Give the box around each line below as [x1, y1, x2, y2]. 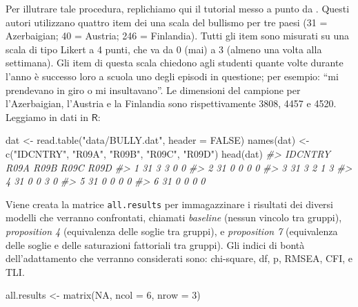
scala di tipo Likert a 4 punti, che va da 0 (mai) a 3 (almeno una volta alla [6, 41, 322, 56]
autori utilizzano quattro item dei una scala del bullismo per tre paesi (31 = [6, 15, 328, 29]
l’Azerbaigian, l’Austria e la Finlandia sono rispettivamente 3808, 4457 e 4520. [6, 96, 337, 111]
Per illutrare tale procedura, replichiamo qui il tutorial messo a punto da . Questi [6, 1, 350, 15]
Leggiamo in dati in [6, 109, 88, 124]
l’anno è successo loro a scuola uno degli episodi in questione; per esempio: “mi [6, 68, 339, 83]
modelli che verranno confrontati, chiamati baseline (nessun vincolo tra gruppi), [6, 210, 342, 225]
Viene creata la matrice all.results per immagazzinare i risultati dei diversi [6, 196, 333, 211]
